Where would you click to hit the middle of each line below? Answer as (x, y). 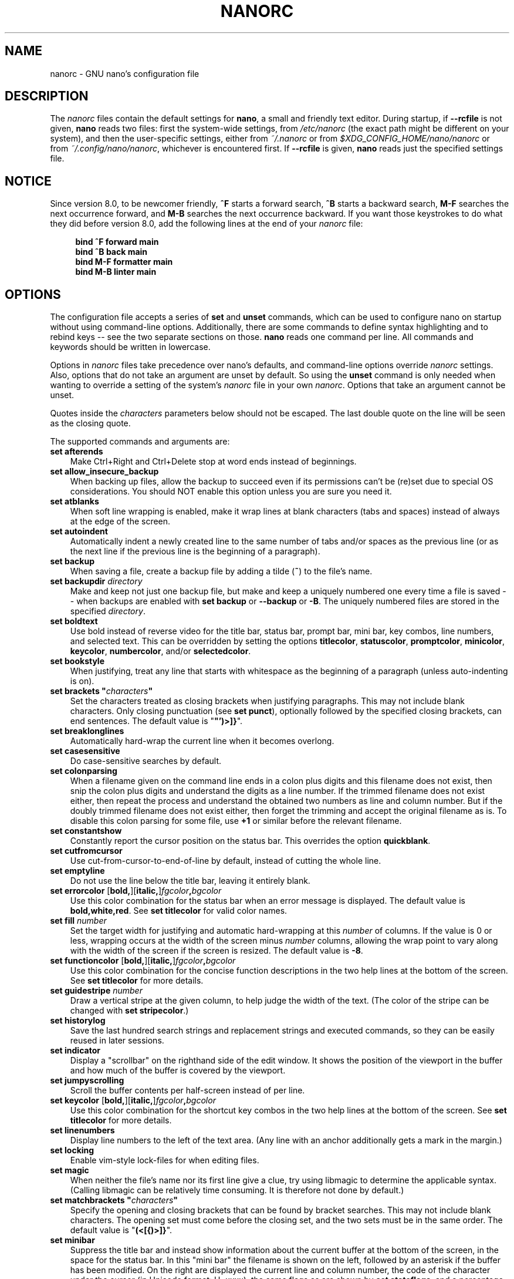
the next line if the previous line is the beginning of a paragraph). (195, 551)
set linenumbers (82, 1130)
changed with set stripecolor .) (129, 1011)
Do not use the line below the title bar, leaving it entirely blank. (190, 881)
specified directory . (108, 611)
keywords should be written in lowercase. (130, 347)
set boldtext (74, 621)
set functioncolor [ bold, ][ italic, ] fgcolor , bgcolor (143, 961)
